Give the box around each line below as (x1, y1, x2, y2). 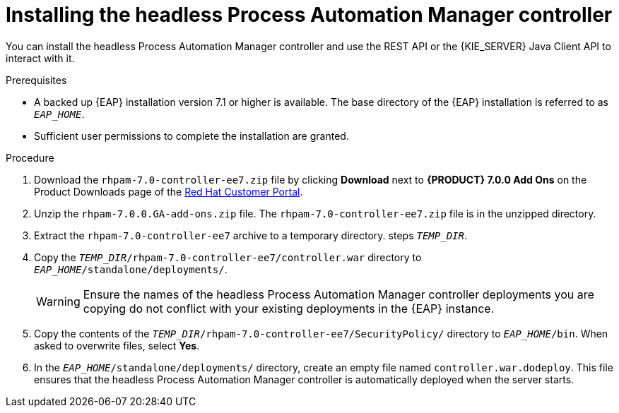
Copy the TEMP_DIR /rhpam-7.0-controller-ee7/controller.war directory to (34, 251, 422, 263)
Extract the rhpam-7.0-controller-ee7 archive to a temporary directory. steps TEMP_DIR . (34, 229, 467, 241)
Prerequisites (6, 73, 67, 86)
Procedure (6, 151, 54, 164)
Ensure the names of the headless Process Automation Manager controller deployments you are (83, 287, 594, 301)
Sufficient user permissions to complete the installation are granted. (34, 129, 349, 142)
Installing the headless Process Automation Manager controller (6, 3, 613, 27)
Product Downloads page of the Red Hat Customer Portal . (34, 185, 303, 198)
